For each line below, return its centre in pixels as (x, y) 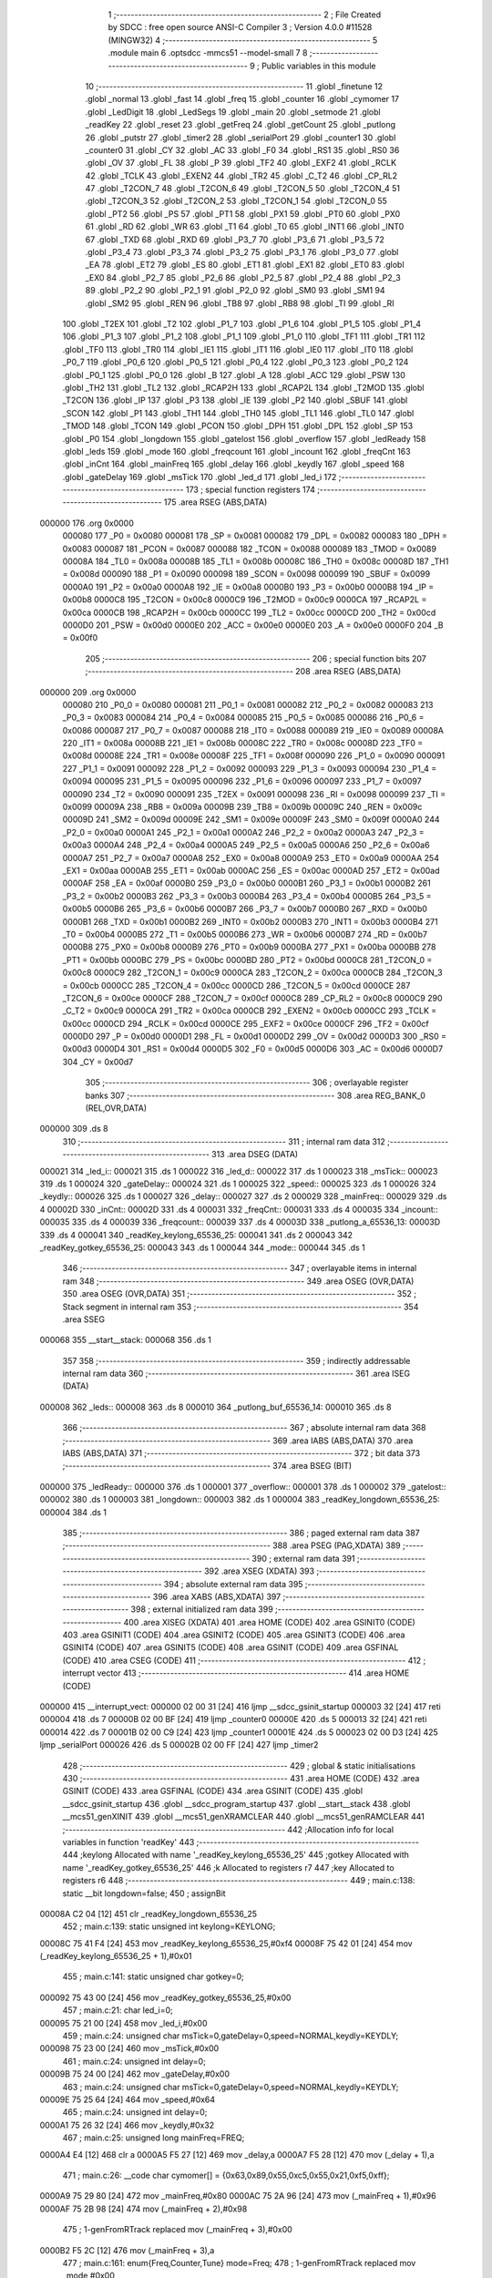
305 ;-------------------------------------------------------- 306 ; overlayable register (247, 1083)
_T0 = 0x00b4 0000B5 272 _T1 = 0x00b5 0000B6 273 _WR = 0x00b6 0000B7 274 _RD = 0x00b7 (245, 934)
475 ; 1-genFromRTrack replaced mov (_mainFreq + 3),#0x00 (178, 2230)
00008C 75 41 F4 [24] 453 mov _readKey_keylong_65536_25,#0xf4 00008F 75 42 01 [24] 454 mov (226, 1943)
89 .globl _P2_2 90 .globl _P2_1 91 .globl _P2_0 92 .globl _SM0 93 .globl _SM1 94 (236, 291)
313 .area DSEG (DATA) (255, 1154)
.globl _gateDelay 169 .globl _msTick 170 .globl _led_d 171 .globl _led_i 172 (200, 477)
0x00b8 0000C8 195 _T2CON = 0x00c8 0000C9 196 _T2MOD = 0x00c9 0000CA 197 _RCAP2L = (245, 600)
